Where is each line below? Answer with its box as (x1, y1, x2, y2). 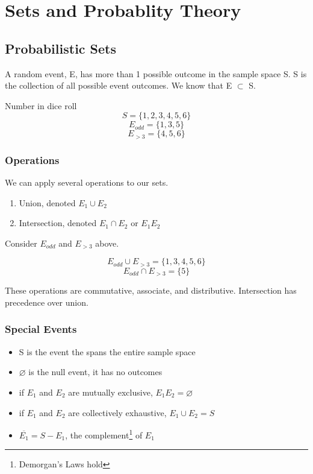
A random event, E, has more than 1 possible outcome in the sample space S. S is (5, 67, 307, 80)
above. (95, 236, 119, 249)
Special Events (5, 321, 77, 337)
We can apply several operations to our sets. (5, 176, 169, 189)
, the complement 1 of (65, 427, 143, 441)
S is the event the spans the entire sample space (19, 345, 196, 358)
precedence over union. (5, 295, 88, 308)
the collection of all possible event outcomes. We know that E (5, 79, 232, 92)
